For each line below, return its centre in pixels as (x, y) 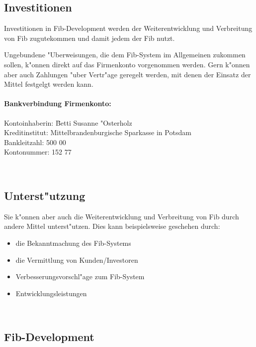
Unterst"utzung (45, 195)
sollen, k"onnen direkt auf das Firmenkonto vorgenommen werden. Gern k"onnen (127, 64)
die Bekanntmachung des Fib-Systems (73, 243)
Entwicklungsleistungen (51, 293)
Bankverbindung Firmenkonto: (58, 103)
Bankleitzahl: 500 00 (35, 142)
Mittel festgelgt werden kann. (49, 84)
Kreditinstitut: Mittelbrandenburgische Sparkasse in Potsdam (98, 132)
